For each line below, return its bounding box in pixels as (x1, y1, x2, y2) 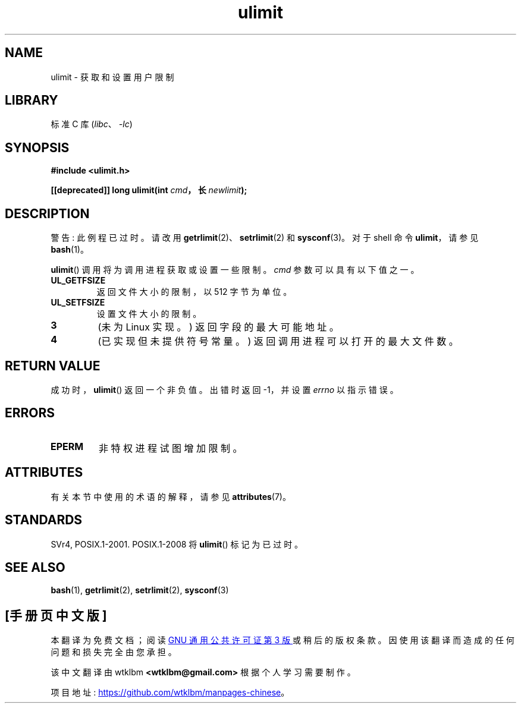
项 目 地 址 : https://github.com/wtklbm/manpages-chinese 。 (51, 687, 290, 698)
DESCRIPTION (5, 206, 90, 221)
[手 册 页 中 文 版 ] (5, 608, 107, 623)
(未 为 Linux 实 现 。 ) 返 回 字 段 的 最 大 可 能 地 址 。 (98, 321, 339, 333)
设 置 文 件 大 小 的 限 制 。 (96, 309, 202, 319)
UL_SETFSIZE (51, 297, 105, 308)
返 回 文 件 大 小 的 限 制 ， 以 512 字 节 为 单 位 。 (96, 287, 292, 297)
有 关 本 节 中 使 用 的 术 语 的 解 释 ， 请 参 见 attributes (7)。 (51, 491, 291, 502)
